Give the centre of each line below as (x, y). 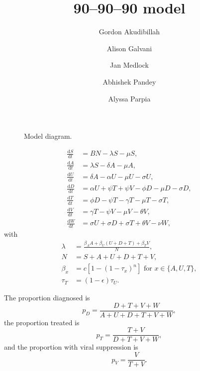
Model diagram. (48, 136)
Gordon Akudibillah (129, 32)
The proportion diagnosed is (47, 298)
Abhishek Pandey (129, 81)
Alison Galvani (129, 48)
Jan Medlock (129, 65)
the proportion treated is (42, 322)
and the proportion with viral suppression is (71, 347)
